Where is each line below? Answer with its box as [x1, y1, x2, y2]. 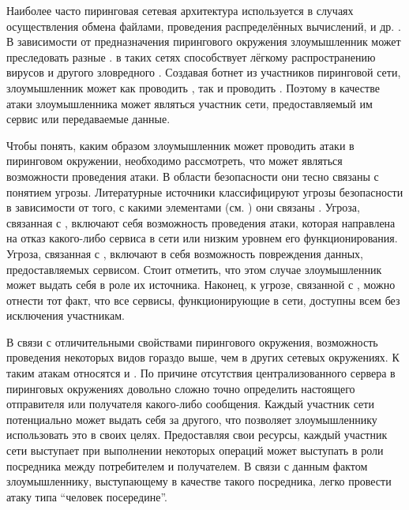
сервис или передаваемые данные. [6, 111, 171, 127]
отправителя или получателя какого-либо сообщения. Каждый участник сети [6, 396, 374, 412]
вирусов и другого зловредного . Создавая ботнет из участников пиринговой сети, [6, 64, 401, 81]
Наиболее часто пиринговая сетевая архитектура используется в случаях [6, 2, 354, 18]
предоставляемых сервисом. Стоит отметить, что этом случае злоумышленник [6, 261, 382, 277]
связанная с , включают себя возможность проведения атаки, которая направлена [6, 214, 396, 231]
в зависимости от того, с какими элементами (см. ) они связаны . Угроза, [6, 199, 360, 216]
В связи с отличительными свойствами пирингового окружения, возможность [6, 333, 378, 350]
